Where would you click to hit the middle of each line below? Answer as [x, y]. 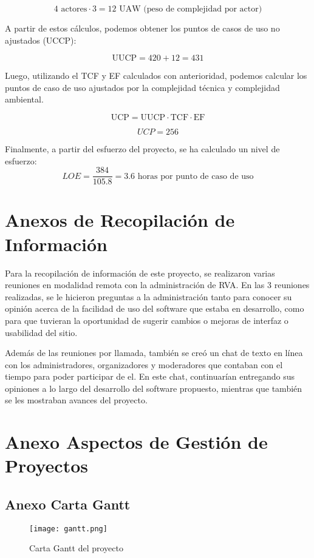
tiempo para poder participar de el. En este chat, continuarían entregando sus [150, 376]
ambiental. [24, 99]
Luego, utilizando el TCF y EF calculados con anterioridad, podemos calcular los [156, 76]
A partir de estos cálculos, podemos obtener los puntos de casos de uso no [142, 28]
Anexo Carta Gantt [68, 504]
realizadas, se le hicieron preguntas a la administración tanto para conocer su [148, 296]
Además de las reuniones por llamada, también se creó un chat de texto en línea [154, 353]
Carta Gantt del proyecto [76, 548]
